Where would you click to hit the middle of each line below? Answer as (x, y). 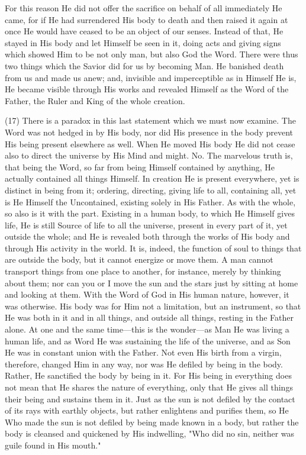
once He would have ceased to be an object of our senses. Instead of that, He (144, 31)
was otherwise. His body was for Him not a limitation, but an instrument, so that (153, 306)
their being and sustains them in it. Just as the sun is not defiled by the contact (150, 398)
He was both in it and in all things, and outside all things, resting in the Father (149, 317)
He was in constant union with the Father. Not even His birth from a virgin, (143, 352)
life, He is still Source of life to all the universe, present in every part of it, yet (146, 225)
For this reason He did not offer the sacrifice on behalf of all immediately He (144, 8)
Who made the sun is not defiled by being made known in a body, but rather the (152, 422)
